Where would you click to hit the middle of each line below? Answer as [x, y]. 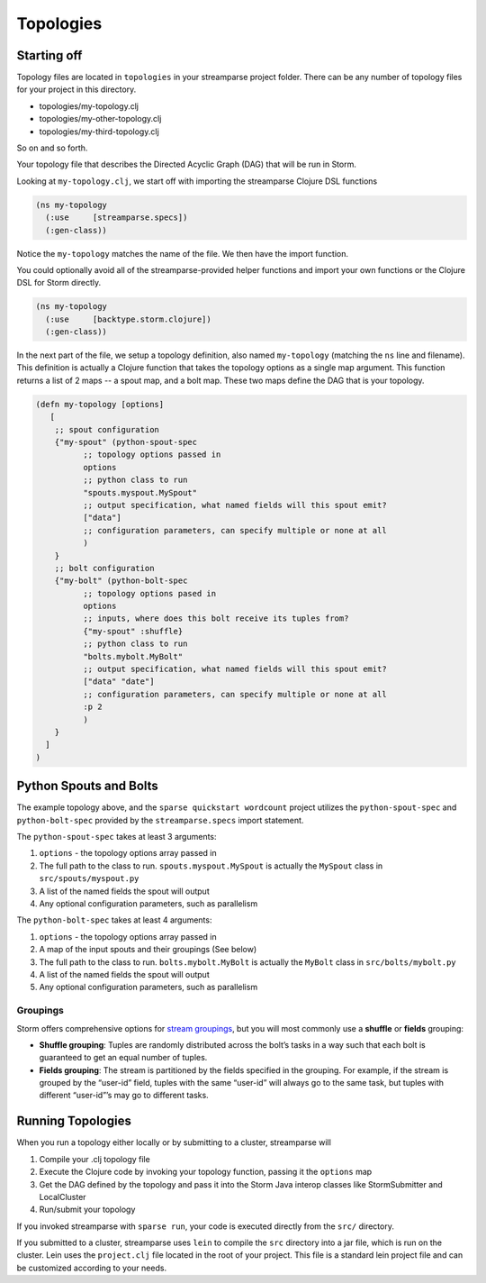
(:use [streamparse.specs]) [117, 218]
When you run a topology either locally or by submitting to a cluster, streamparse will [174, 1142]
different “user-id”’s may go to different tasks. [124, 1096]
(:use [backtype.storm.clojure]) [128, 319]
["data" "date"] [118, 682]
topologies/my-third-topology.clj [99, 132]
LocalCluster [63, 1197]
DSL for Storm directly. [59, 283]
